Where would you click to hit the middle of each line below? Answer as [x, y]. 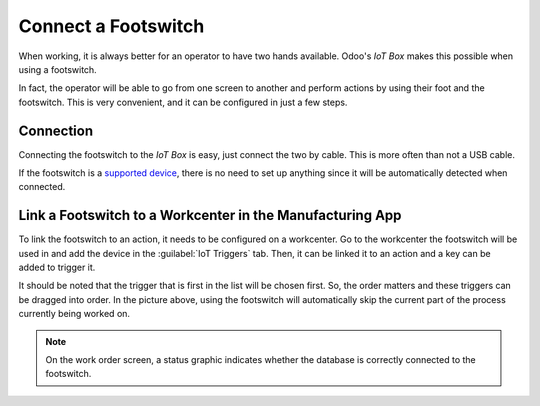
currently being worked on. [74, 314]
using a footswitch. [57, 69]
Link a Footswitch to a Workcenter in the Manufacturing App [210, 215]
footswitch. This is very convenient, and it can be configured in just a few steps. [183, 102]
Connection [56, 130]
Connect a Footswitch [111, 26]
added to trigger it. [57, 267]
